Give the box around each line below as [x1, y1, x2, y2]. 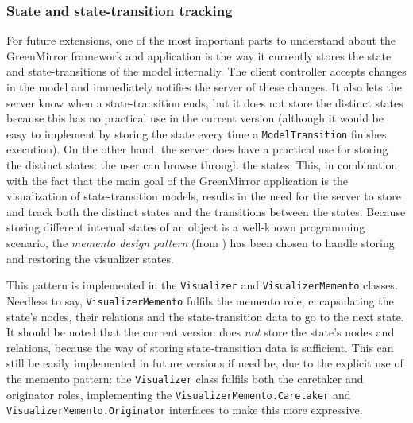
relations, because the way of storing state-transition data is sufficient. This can [6, 339, 394, 355]
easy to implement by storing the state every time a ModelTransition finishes [6, 125, 387, 142]
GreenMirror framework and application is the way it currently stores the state [6, 47, 392, 64]
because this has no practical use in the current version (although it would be [6, 110, 384, 126]
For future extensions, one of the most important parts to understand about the [6, 32, 396, 49]
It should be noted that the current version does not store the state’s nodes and [6, 324, 395, 340]
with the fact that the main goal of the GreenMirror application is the [6, 172, 349, 188]
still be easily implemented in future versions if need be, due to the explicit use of [6, 355, 403, 371]
